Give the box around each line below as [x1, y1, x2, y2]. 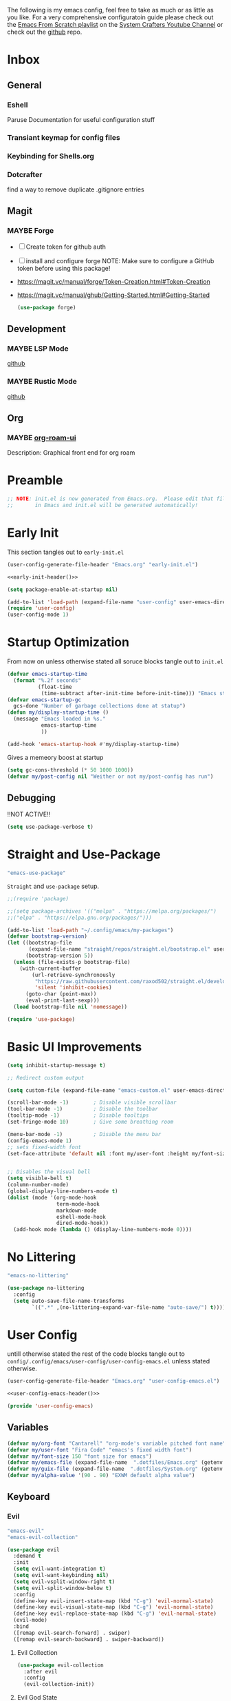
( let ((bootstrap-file [7, 940, 72, 947]
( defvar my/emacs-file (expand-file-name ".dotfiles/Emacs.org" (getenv [7, 1459, 223, 1466]
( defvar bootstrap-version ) [7, 933, 88, 940]
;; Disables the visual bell [7, 1168, 91, 1175]
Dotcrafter [7, 169, 43, 179]
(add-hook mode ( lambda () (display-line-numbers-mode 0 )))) [13, 1226, 192, 1233]
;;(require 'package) [7, 895, 69, 902]
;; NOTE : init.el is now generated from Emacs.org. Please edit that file [7, 495, 229, 502]
